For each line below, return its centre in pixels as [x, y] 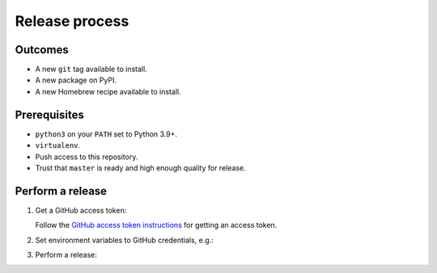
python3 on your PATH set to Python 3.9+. [106, 134]
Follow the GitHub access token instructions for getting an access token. [156, 225]
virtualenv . [58, 145]
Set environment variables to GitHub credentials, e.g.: [124, 240]
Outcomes [42, 50]
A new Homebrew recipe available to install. [108, 91]
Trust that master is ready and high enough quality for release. [140, 168]
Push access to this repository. [87, 157]
